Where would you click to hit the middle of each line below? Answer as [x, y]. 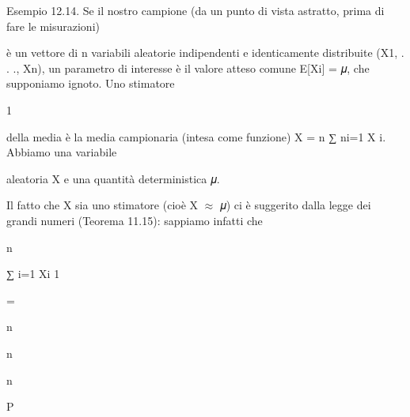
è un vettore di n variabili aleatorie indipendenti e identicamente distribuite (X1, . [205, 53]
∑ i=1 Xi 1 [33, 274]
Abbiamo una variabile [62, 152]
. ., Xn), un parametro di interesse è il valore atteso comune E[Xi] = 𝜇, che [188, 68]
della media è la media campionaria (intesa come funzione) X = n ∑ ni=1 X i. [196, 136]
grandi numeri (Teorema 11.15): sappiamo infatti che [135, 220]
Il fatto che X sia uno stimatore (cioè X [102, 205]
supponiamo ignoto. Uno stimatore [91, 83]
